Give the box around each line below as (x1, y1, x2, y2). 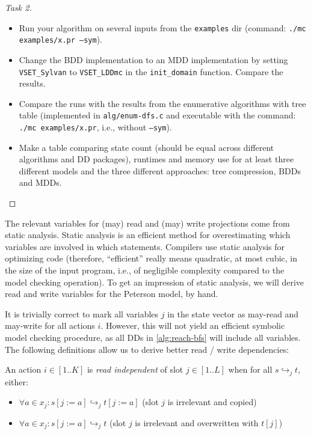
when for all (228, 363, 273, 376)
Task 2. (5, 1, 32, 13)
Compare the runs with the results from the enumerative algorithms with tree (19, 97, 306, 109)
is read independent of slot (87, 363, 183, 376)
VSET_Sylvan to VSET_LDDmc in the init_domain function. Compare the (19, 65, 283, 78)
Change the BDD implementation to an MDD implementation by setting (19, 53, 288, 66)
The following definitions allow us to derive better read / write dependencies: (5, 343, 289, 355)
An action (5, 363, 42, 376)
